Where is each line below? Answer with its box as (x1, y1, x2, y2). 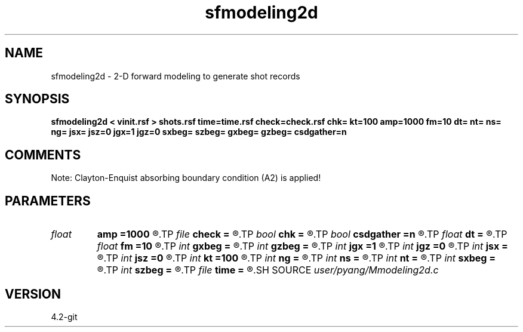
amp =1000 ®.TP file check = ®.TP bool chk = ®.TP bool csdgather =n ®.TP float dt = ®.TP (97, 228, 507, 241)
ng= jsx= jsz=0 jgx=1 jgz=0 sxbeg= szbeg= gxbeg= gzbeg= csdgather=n (51, 127, 347, 137)
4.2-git (51, 311, 78, 322)
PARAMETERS (5, 193, 91, 208)
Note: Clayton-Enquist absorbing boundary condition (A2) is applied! (51, 173, 321, 183)
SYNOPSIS (5, 91, 70, 107)
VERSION (5, 286, 61, 302)
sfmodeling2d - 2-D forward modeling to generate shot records (51, 70, 300, 81)
